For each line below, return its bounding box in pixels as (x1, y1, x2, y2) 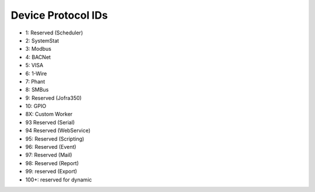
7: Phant (25, 78, 45, 85)
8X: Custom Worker (25, 111, 73, 118)
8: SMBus (25, 86, 49, 93)
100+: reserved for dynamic (25, 176, 92, 183)
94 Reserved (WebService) (25, 127, 90, 134)
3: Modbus (25, 46, 52, 53)
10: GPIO (25, 103, 47, 110)
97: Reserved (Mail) (25, 152, 72, 159)
